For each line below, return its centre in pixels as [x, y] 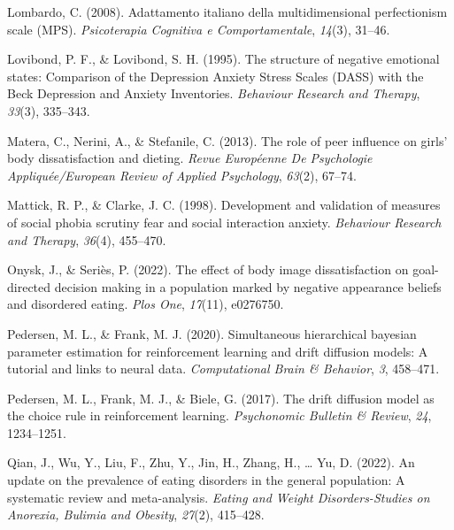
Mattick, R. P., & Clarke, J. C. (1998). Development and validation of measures [224, 205]
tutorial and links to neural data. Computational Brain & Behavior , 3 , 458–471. [223, 369]
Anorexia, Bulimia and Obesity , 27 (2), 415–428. [136, 515]
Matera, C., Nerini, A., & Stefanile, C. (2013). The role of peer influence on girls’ [227, 140]
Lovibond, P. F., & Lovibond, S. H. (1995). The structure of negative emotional [223, 59]
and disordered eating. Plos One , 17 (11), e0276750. [146, 304]
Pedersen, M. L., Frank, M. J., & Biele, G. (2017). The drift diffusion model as [221, 398]
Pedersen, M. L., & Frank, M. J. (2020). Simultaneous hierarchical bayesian [212, 333]
